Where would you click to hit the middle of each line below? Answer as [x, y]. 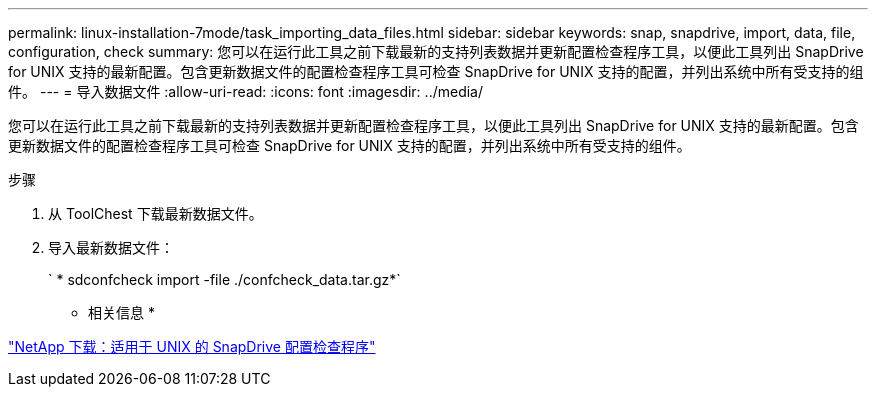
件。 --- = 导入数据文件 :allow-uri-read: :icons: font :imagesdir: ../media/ [246, 91]
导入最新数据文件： [111, 247]
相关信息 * [121, 312]
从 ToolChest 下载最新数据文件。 [155, 213]
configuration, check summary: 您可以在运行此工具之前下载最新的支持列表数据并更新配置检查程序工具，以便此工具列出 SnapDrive [436, 51]
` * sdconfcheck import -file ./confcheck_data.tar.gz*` [224, 279]
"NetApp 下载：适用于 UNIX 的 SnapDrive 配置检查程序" [192, 346]
